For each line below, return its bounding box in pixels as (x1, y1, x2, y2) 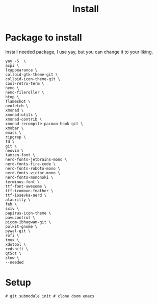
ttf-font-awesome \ (5, 183, 47, 189)
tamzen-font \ (5, 152, 36, 157)
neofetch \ (5, 103, 29, 108)
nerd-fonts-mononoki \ (5, 175, 54, 180)
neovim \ (5, 148, 24, 153)
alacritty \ (5, 197, 31, 202)
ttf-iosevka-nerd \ (5, 193, 47, 198)
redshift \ (5, 246, 29, 251)
